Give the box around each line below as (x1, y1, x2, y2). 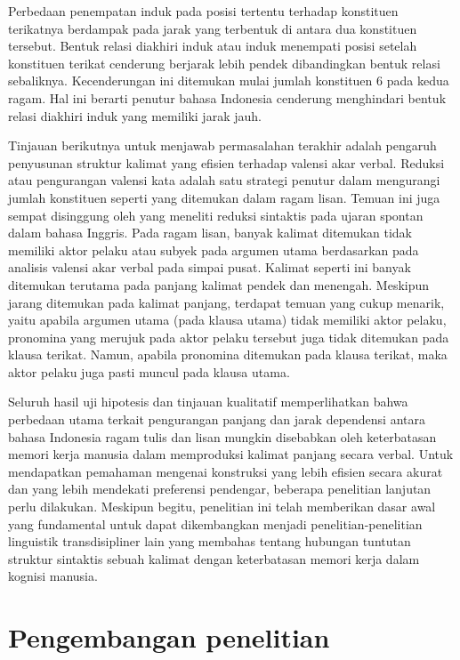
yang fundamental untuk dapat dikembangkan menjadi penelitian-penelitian (8, 514, 423, 533)
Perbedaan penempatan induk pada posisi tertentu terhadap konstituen (8, 2, 399, 20)
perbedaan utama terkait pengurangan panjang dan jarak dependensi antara (8, 410, 425, 429)
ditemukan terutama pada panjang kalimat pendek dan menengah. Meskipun (8, 275, 430, 294)
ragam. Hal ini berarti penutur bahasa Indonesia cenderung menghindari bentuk (8, 88, 447, 107)
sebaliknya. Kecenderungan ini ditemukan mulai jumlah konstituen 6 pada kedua (8, 71, 449, 90)
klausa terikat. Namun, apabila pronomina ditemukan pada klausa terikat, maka (8, 345, 448, 364)
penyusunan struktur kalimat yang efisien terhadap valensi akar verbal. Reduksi (8, 153, 445, 172)
